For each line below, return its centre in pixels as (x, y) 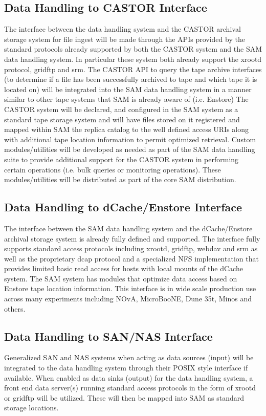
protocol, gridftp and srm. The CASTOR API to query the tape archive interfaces (133, 69)
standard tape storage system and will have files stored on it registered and (122, 119)
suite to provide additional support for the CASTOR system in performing (121, 159)
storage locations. (31, 408)
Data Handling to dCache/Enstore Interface (123, 207)
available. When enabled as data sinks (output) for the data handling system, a (129, 377)
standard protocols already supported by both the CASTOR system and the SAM (133, 49)
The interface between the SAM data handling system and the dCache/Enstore (128, 228)
